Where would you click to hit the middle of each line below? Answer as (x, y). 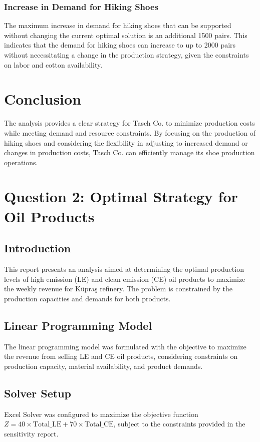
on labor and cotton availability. (53, 64)
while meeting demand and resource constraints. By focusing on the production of (130, 132)
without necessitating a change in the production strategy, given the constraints (126, 55)
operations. (21, 162)
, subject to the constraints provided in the (179, 424)
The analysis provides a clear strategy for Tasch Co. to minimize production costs (129, 123)
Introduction (38, 248)
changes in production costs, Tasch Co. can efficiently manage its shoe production (129, 152)
